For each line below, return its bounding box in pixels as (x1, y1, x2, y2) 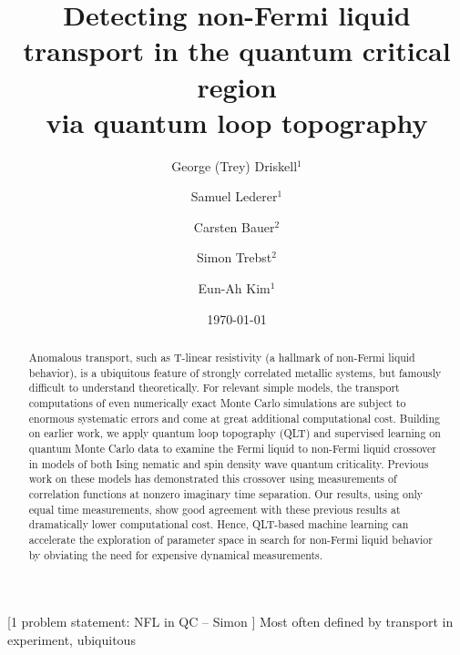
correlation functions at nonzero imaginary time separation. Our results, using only (28, 486, 424, 501)
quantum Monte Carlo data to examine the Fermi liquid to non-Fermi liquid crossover (28, 440, 437, 455)
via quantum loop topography (46, 103, 428, 140)
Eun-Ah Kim (198, 279, 271, 298)
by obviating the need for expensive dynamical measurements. (28, 547, 323, 562)
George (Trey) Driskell (171, 156, 298, 175)
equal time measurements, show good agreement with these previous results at (28, 501, 401, 517)
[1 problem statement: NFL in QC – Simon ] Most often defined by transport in (7, 612, 454, 631)
